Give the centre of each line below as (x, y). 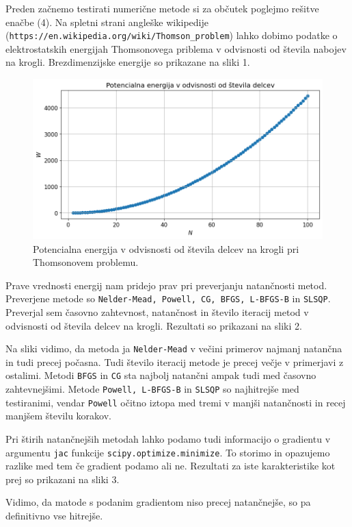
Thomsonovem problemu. (86, 262)
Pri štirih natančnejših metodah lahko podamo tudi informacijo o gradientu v (168, 438)
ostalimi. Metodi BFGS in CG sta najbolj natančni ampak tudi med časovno (161, 375)
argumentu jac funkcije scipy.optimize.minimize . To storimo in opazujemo (168, 452)
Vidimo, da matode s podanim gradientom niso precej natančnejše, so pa (158, 502)
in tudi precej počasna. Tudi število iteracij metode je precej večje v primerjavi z (175, 361)
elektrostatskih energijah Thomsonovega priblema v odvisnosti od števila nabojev (176, 48)
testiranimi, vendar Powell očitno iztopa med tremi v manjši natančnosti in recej (176, 402)
